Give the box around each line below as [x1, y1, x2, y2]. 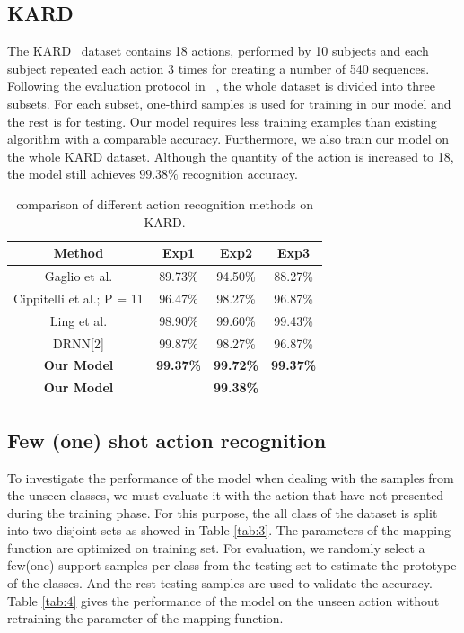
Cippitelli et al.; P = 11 [13, 288, 144, 307]
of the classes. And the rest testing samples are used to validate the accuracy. [7, 574, 433, 593]
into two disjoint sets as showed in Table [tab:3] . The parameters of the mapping [7, 521, 451, 540]
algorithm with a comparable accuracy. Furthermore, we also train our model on [7, 129, 450, 148]
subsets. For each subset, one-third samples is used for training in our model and [7, 93, 451, 112]
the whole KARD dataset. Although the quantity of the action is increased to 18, [7, 146, 454, 165]
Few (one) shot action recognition [7, 426, 327, 453]
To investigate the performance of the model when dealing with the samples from [7, 468, 454, 487]
